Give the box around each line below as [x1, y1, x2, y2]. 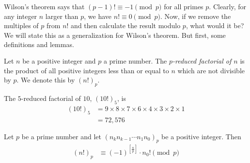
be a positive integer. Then [161, 131, 241, 141]
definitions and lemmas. [4, 39, 74, 49]
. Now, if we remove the [160, 11, 231, 21]
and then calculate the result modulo [71, 20, 181, 31]
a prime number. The [103, 55, 167, 65]
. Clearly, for [209, 1, 247, 11]
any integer [4, 11, 37, 21]
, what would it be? [186, 20, 244, 31]
